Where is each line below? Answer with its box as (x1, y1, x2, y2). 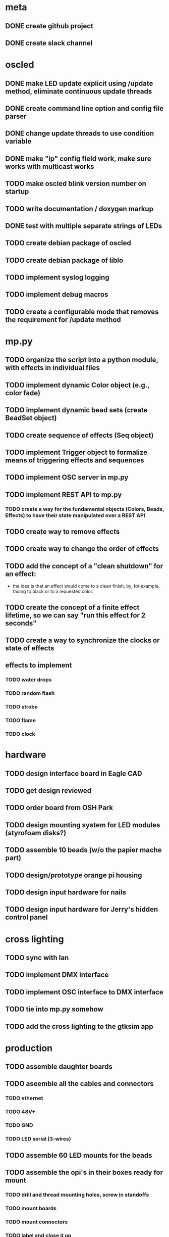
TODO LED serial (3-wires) (5, 1135, 72, 1143)
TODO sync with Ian (5, 953, 69, 962)
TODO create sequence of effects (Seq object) (5, 431, 154, 440)
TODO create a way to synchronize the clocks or (5, 636, 160, 645)
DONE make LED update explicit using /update (5, 79, 153, 87)
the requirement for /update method (5, 315, 121, 324)
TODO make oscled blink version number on (5, 179, 146, 188)
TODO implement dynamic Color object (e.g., (5, 380, 150, 389)
